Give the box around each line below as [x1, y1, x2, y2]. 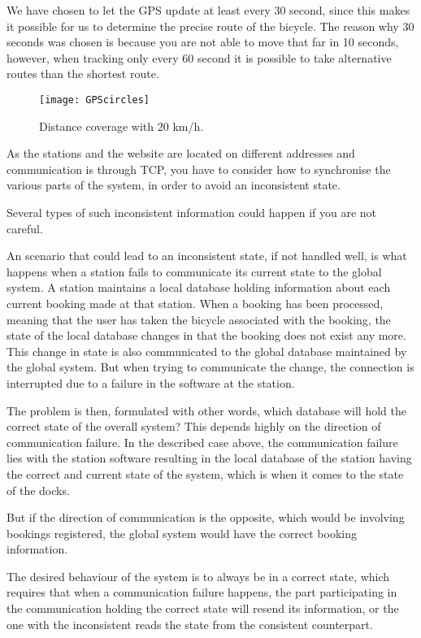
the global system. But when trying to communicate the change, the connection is [7, 358, 414, 375]
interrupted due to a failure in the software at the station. [7, 374, 295, 391]
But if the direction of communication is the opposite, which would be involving [7, 509, 405, 526]
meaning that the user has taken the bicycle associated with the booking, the [7, 310, 391, 328]
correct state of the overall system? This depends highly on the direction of [7, 418, 381, 435]
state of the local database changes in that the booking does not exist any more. [7, 327, 406, 344]
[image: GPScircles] [39, 93, 150, 106]
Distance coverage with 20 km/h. [39, 117, 204, 134]
